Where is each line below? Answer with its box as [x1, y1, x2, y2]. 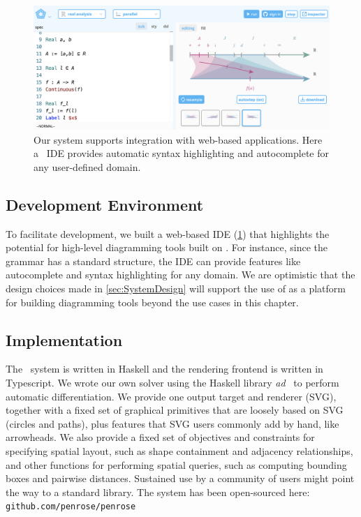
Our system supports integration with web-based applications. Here [34, 132, 323, 147]
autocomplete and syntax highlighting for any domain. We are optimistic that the [6, 267, 355, 282]
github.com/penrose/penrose [6, 502, 136, 512]
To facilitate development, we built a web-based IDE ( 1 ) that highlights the [6, 226, 330, 241]
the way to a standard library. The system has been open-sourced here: [6, 484, 310, 499]
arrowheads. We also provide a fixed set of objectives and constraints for [6, 430, 315, 444]
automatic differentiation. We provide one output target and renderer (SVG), [6, 389, 337, 403]
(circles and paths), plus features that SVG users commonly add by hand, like [6, 416, 339, 430]
